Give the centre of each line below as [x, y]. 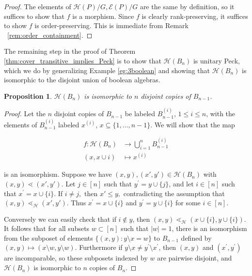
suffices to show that [34, 16]
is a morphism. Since [103, 16]
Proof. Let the [25, 114]
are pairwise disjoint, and [195, 258]
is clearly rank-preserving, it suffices [195, 16]
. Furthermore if [99, 247]
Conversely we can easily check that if [60, 219]
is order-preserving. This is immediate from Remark [111, 25]
